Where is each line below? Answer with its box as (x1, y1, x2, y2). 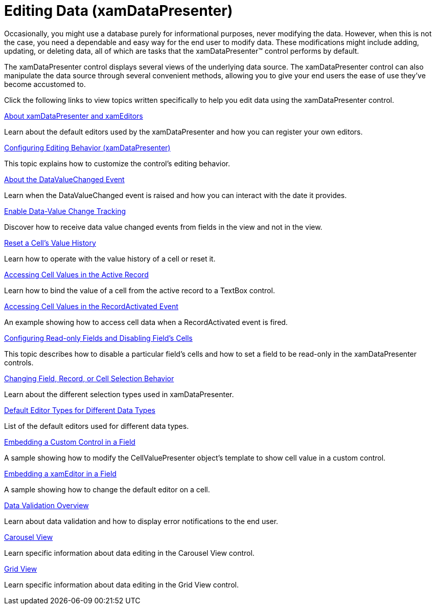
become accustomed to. (4, 79, 86, 89)
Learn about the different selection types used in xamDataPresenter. (4, 389, 234, 399)
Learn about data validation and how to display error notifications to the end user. (4, 516, 279, 526)
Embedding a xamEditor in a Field (4, 469, 117, 478)
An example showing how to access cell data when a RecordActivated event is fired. (4, 317, 288, 327)
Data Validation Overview (4, 501, 89, 510)
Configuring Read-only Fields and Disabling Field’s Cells (4, 333, 193, 342)
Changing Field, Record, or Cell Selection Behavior (4, 374, 174, 383)
